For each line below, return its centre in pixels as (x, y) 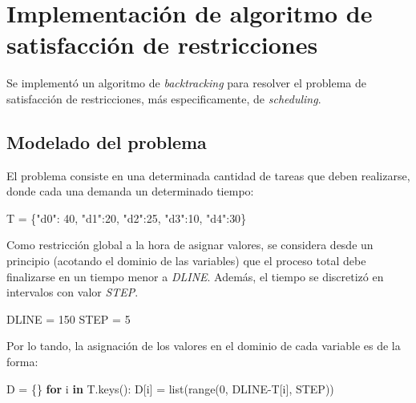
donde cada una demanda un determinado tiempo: (130, 191)
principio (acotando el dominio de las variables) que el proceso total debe (186, 261)
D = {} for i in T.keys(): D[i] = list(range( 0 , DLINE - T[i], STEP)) (170, 388)
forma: (22, 362)
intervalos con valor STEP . (73, 292)
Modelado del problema (107, 141)
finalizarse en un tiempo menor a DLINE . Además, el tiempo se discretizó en (195, 276)
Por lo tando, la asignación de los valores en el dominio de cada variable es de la (204, 346)
